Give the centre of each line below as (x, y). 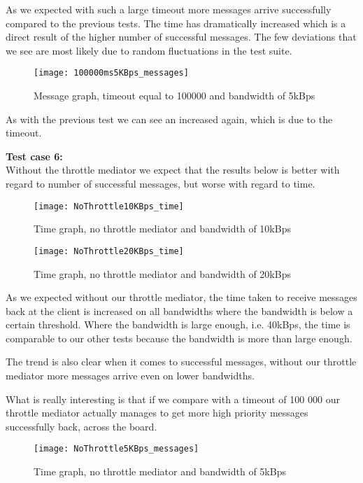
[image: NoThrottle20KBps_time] (109, 251)
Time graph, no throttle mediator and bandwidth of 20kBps (162, 273)
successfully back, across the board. (81, 426)
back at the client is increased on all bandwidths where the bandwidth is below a (179, 310)
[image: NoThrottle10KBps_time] (109, 206)
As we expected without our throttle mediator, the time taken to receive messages (181, 297)
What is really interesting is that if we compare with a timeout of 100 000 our (173, 399)
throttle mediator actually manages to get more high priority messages (157, 413)
